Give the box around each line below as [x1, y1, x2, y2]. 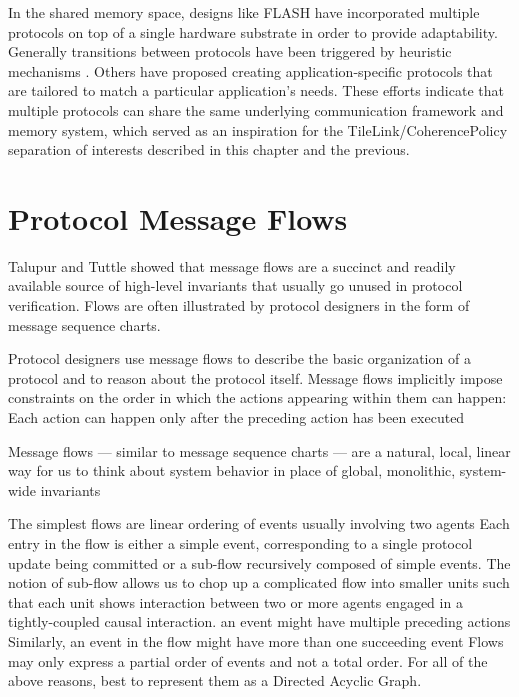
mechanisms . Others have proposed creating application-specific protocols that [8, 60, 493, 81]
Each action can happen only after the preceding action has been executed [8, 407, 465, 428]
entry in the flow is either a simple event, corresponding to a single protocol [8, 533, 473, 553]
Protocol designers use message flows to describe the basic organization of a [8, 348, 471, 369]
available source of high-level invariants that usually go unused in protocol [8, 275, 463, 296]
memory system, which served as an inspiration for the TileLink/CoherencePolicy [8, 119, 508, 140]
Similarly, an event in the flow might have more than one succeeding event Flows [8, 630, 504, 651]
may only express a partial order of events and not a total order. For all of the [8, 650, 488, 671]
